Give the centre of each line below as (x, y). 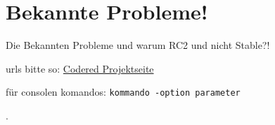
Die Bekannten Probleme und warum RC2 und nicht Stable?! (138, 45)
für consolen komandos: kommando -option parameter (123, 92)
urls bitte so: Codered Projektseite (80, 68)
